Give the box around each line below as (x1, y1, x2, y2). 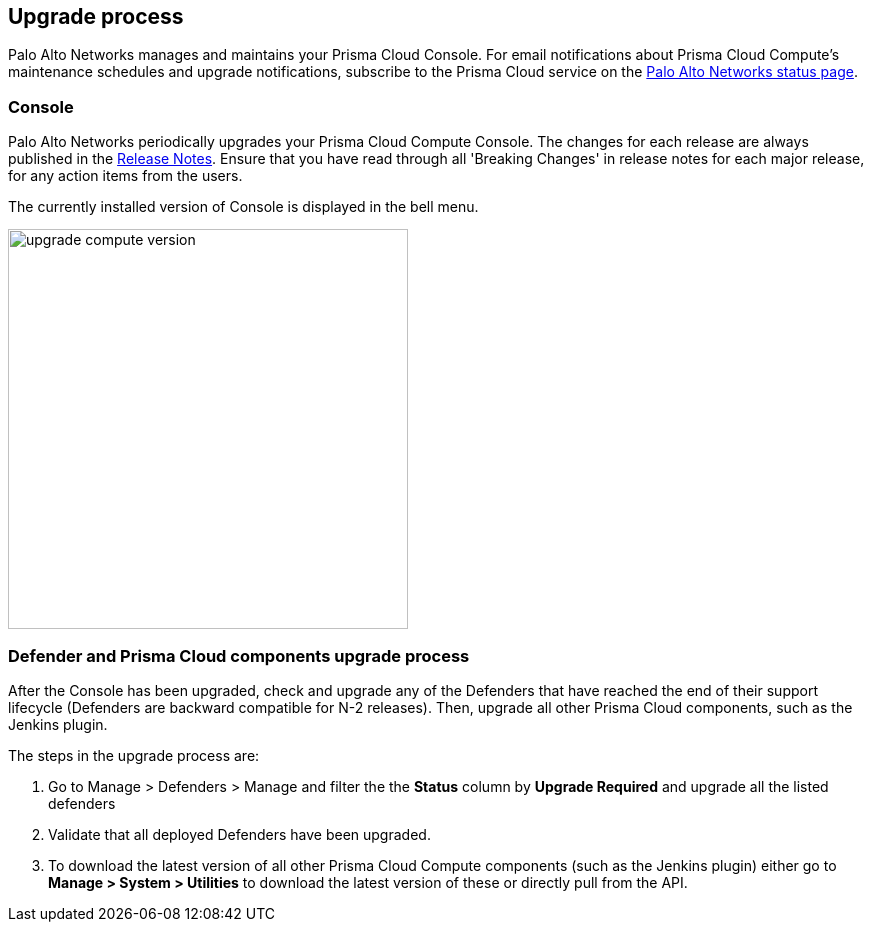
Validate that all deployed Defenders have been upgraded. (48, 825, 431, 843)
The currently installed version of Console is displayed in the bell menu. (8, 198, 479, 216)
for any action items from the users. (8, 167, 243, 185)
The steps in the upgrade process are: (8, 746, 260, 764)
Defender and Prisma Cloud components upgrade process (8, 645, 470, 666)
